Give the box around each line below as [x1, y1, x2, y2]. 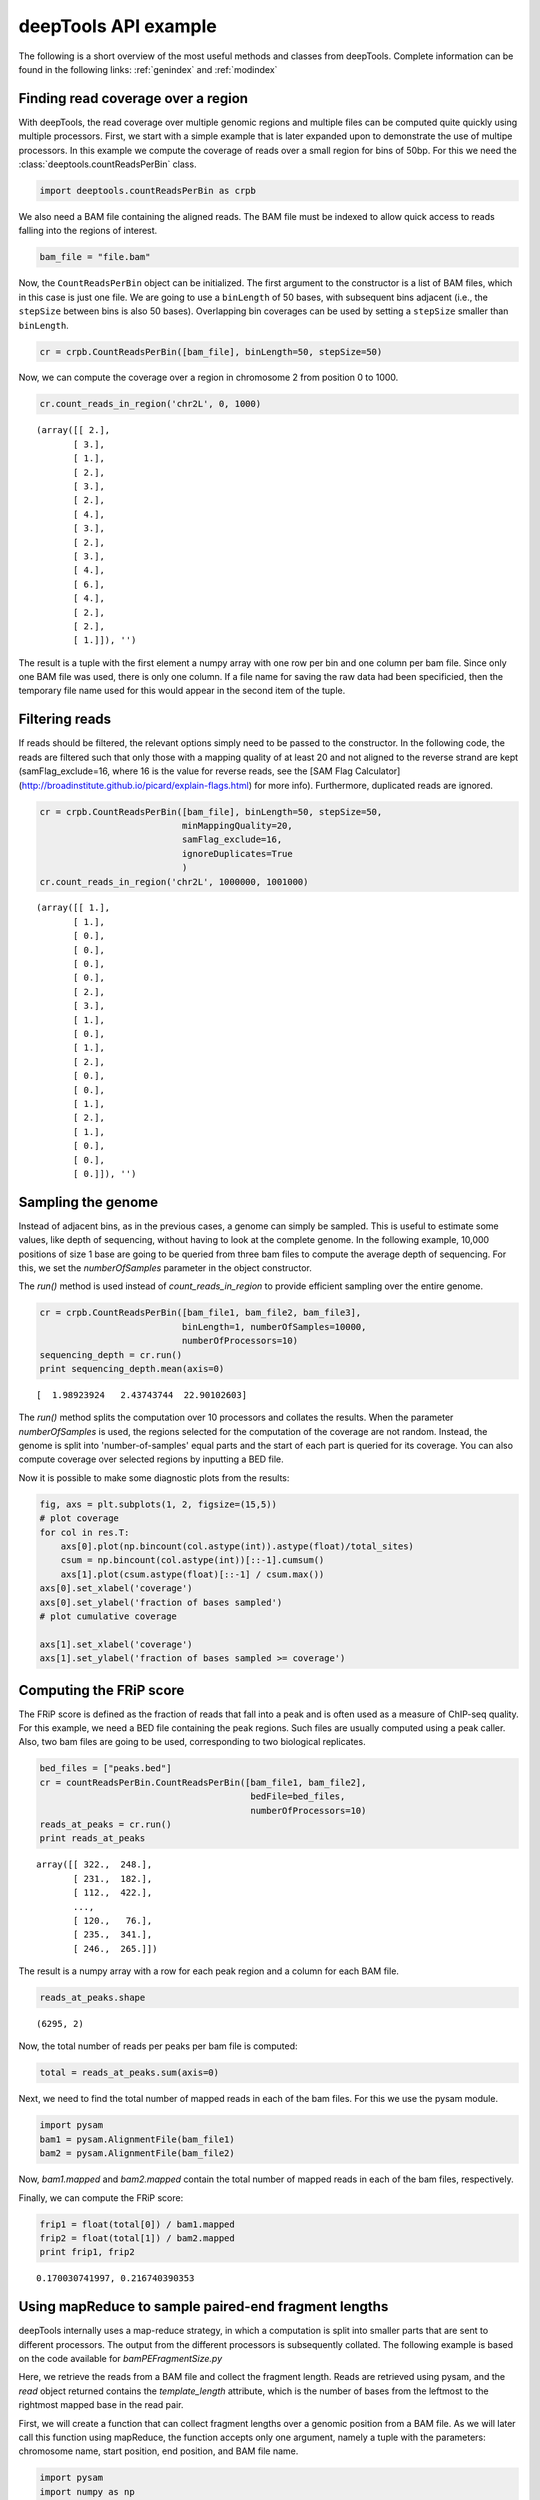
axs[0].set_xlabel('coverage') [39, 1583, 194, 1594]
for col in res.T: [39, 1526, 130, 1538]
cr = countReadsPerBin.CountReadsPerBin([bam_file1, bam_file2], [39, 1776, 367, 1788]
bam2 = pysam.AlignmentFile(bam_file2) [39, 2148, 235, 2159]
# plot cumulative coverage [39, 1610, 177, 1622]
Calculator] [355, 765, 401, 777]
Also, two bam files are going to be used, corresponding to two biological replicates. [18, 1736, 366, 1748]
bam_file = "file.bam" [39, 251, 151, 263]
